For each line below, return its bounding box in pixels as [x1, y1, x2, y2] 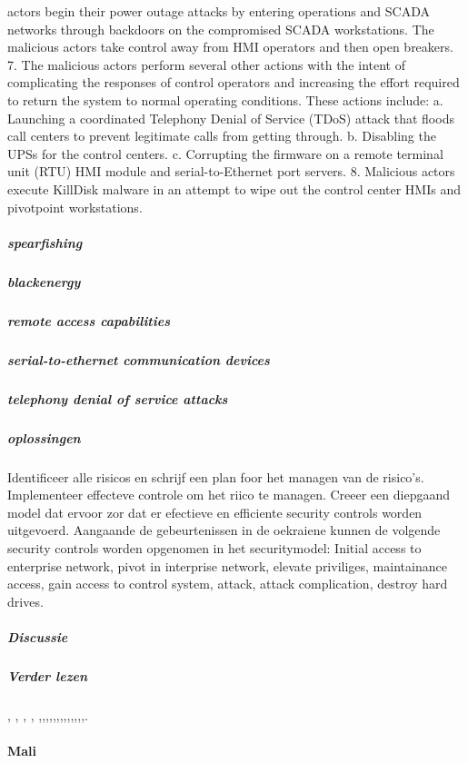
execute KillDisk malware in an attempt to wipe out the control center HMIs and [7, 179, 461, 198]
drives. [7, 591, 44, 610]
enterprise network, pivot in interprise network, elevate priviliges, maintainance [7, 556, 447, 575]
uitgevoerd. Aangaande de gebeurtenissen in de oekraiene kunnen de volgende [7, 520, 441, 540]
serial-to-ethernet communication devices [7, 350, 270, 369]
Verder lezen [7, 666, 88, 685]
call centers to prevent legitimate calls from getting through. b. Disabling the [7, 126, 436, 145]
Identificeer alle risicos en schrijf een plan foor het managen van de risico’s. [7, 467, 424, 486]
